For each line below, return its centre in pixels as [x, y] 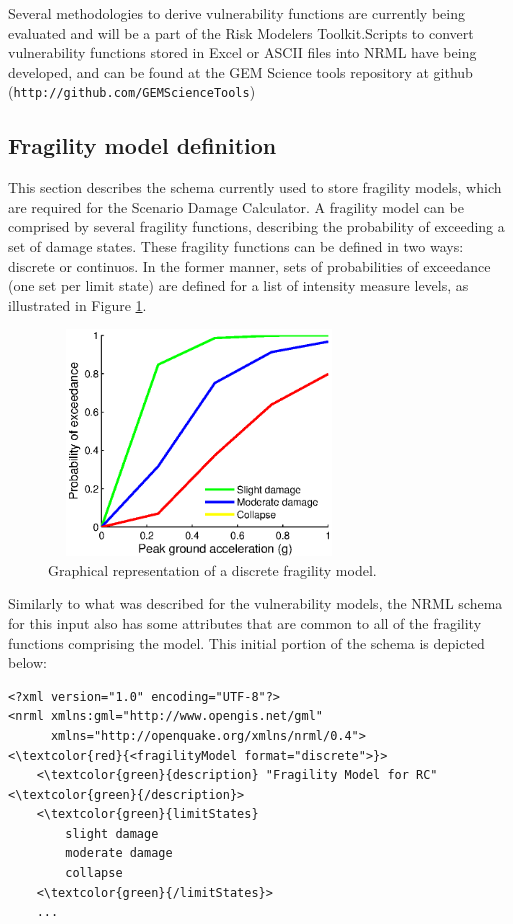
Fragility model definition [142, 145]
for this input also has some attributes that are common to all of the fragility [245, 622]
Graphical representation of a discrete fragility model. [212, 569]
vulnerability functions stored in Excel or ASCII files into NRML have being [242, 52]
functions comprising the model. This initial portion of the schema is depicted [246, 642]
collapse [94, 873]
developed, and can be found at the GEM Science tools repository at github [240, 71]
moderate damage [119, 853]
